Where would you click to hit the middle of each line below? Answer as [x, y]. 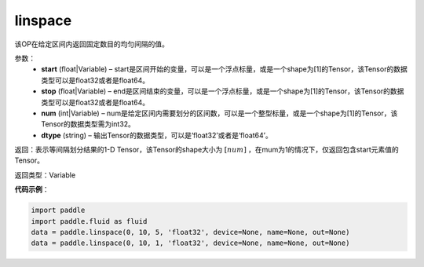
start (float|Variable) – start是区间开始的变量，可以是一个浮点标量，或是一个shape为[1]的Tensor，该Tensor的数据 [224, 69]
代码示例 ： [32, 189]
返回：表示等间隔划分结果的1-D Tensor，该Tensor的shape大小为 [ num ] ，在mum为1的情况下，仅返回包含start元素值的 [207, 150]
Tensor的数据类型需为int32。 [88, 124]
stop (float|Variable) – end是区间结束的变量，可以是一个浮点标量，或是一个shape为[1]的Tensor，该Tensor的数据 [223, 91]
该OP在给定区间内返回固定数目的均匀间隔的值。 [91, 44]
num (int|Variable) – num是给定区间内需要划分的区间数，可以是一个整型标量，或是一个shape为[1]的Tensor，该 [219, 113]
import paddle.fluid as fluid [89, 221]
